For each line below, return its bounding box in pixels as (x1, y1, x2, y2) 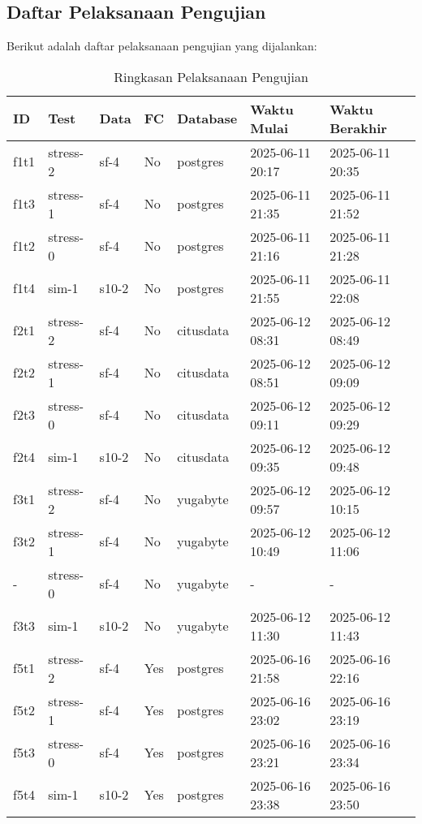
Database (177, 109, 238, 128)
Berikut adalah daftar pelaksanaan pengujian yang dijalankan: (6, 37, 317, 54)
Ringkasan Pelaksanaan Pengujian (114, 67, 308, 86)
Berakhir (329, 118, 387, 137)
